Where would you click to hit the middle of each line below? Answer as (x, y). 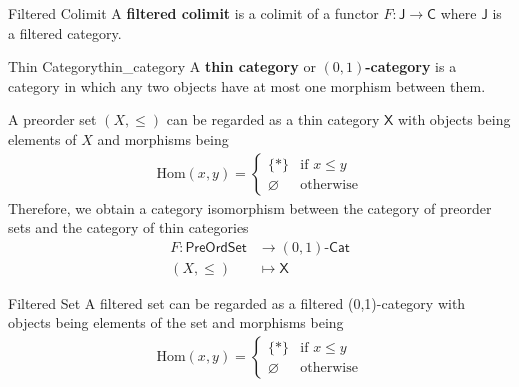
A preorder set (52, 119)
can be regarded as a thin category (273, 119)
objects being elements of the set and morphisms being (176, 322)
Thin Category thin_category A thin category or (162, 66)
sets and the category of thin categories (128, 227)
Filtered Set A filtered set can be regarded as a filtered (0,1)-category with (237, 302)
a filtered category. (65, 32)
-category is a (411, 66)
